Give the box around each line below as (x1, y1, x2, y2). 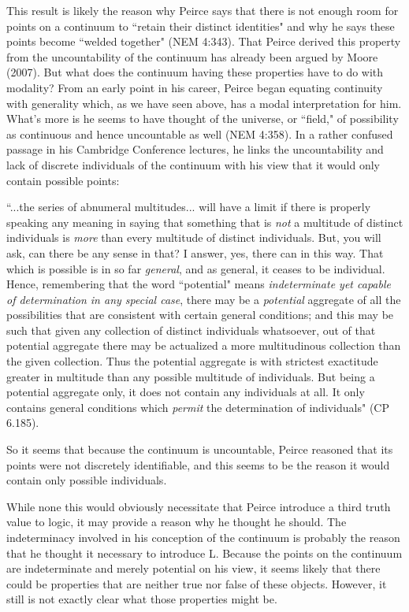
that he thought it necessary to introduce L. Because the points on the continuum (6, 544, 403, 561)
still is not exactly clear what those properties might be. (6, 591, 277, 607)
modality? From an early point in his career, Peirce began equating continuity (6, 79, 383, 95)
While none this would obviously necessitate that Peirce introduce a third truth (6, 498, 391, 514)
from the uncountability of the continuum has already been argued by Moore (6, 48, 378, 65)
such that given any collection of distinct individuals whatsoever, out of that (6, 321, 376, 338)
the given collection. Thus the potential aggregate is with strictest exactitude (6, 353, 378, 369)
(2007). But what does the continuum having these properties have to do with (6, 64, 384, 80)
